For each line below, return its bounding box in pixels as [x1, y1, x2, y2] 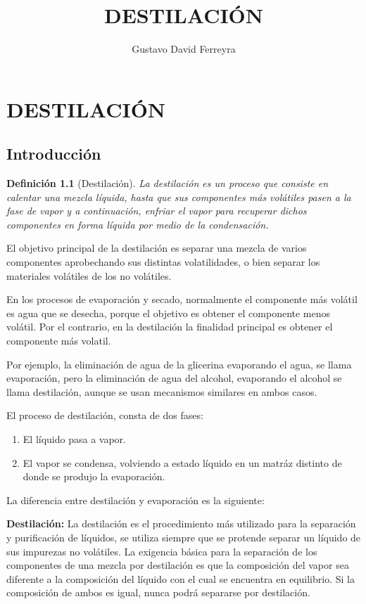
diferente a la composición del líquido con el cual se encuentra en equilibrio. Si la [6, 571, 355, 586]
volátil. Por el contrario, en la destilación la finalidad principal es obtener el [6, 319, 333, 334]
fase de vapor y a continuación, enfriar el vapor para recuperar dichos [6, 203, 307, 218]
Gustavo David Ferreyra [132, 41, 236, 56]
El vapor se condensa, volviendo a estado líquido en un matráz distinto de [23, 455, 342, 470]
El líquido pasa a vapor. [23, 432, 126, 446]
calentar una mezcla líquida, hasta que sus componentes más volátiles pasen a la [6, 189, 351, 204]
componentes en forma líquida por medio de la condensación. [6, 217, 269, 231]
